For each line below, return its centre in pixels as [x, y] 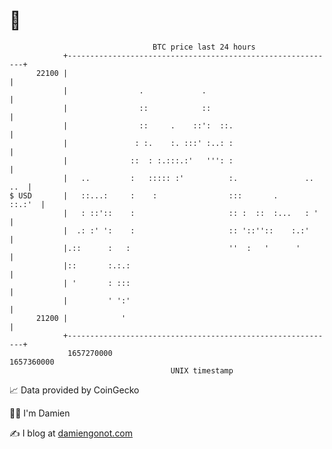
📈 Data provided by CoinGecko [74, 390]
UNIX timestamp [202, 370]
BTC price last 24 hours [204, 47]
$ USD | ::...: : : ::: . [144, 195]
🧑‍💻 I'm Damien [40, 413]
